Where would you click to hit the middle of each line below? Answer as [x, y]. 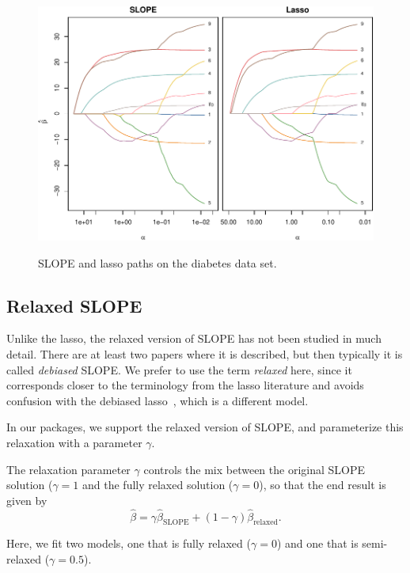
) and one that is [317, 543]
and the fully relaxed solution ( [158, 485]
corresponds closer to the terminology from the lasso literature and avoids [185, 385]
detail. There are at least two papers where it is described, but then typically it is [205, 354]
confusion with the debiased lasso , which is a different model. [158, 400]
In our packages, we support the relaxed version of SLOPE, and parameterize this [205, 427]
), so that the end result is [323, 485]
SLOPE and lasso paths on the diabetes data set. [158, 262]
